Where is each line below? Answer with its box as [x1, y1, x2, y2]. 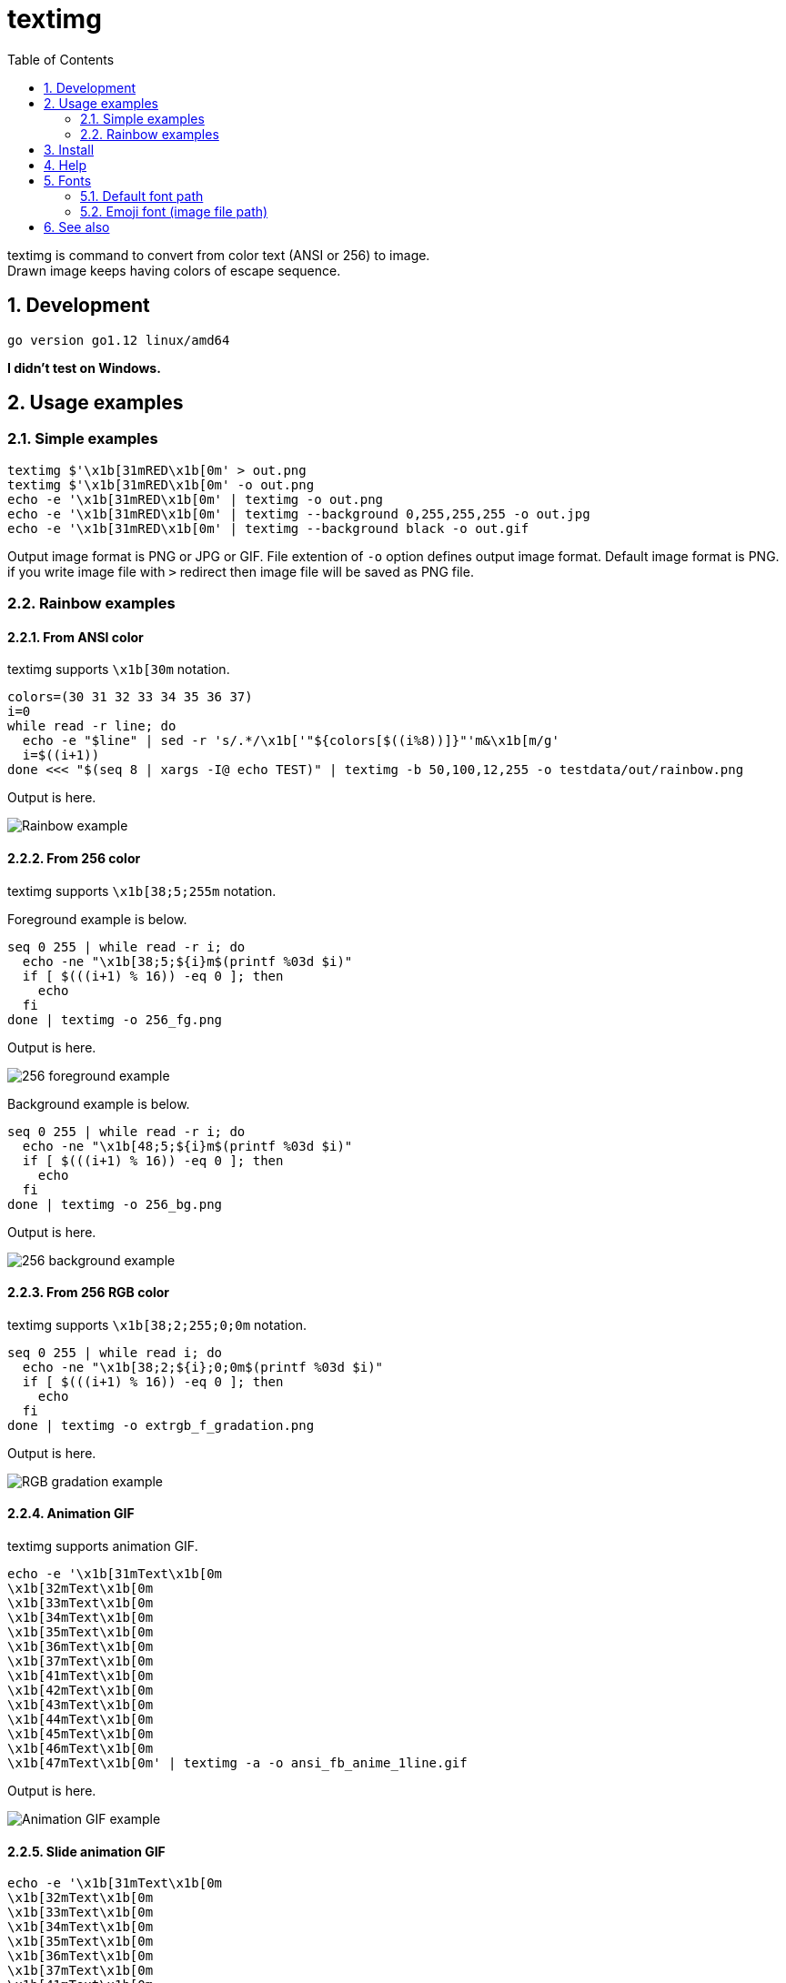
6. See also [44, 218, 110, 235]
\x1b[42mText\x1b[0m [7, 1683, 154, 1698]
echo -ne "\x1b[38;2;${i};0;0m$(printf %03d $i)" [22, 1359, 384, 1374]
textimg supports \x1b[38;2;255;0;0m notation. [7, 1316, 307, 1333]
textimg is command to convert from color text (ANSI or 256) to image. [7, 247, 430, 263]
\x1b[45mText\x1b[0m [7, 1726, 154, 1742]
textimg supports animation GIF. [7, 1538, 198, 1555]
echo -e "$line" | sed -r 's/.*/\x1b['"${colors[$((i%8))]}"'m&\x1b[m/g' [22, 733, 559, 749]
